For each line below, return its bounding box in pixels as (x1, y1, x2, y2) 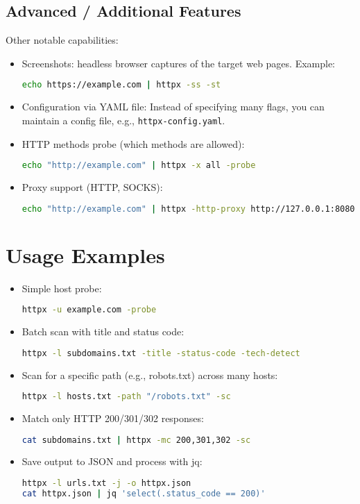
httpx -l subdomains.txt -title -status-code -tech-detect (22, 348, 300, 358)
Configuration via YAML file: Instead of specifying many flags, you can (22, 99, 325, 114)
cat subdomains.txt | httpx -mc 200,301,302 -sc (22, 435, 251, 445)
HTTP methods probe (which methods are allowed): (22, 136, 245, 151)
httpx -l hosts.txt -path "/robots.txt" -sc (22, 392, 231, 402)
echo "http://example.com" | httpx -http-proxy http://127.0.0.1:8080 (22, 203, 355, 214)
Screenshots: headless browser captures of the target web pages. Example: (22, 56, 336, 70)
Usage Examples (6, 240, 165, 269)
